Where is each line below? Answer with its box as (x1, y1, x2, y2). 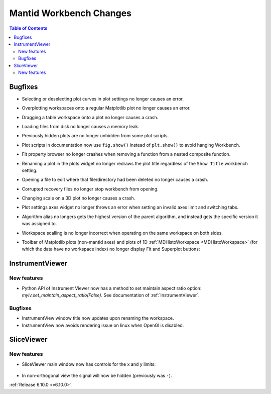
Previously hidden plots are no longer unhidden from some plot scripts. (22, 133, 169, 139)
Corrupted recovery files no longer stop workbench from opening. (22, 186, 159, 192)
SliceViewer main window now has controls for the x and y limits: (22, 361, 156, 367)
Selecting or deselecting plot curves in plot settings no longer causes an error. (22, 95, 184, 102)
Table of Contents (9, 25, 48, 31)
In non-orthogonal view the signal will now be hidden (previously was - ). (22, 372, 172, 379)
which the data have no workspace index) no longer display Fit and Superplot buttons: (22, 246, 200, 252)
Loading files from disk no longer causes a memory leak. (22, 123, 140, 129)
